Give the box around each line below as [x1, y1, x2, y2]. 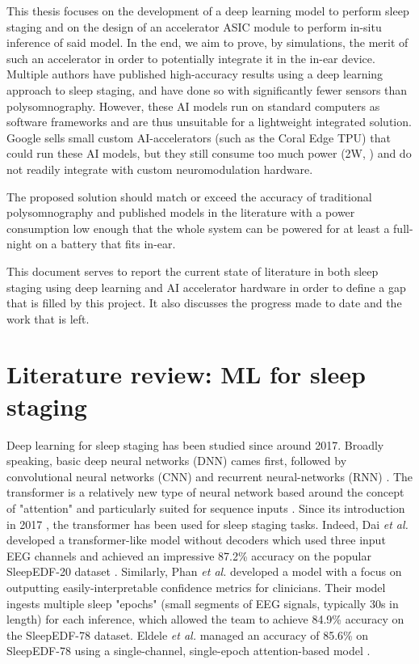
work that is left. [6, 310, 90, 327]
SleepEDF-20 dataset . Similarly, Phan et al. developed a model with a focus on [6, 563, 402, 580]
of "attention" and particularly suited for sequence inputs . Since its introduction [6, 499, 405, 516]
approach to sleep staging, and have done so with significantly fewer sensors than [6, 81, 408, 98]
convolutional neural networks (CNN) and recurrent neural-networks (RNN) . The [6, 467, 413, 484]
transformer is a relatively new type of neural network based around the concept [6, 484, 404, 501]
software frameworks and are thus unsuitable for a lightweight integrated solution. [6, 113, 412, 130]
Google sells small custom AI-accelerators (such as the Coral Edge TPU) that [6, 129, 391, 146]
